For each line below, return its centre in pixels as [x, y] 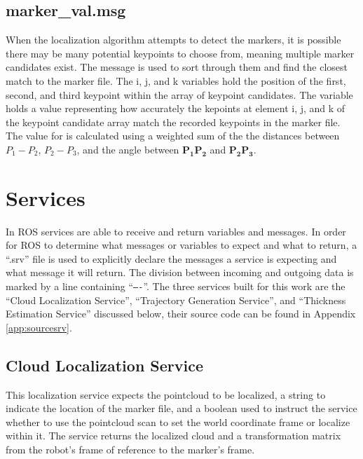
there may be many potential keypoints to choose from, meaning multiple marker [180, 53]
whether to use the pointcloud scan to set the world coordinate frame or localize [178, 422]
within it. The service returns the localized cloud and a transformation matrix [173, 436]
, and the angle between [128, 149]
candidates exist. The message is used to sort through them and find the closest [177, 67]
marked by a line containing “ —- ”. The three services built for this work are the [176, 286]
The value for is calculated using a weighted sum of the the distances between [173, 136]
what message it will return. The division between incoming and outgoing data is [180, 272]
